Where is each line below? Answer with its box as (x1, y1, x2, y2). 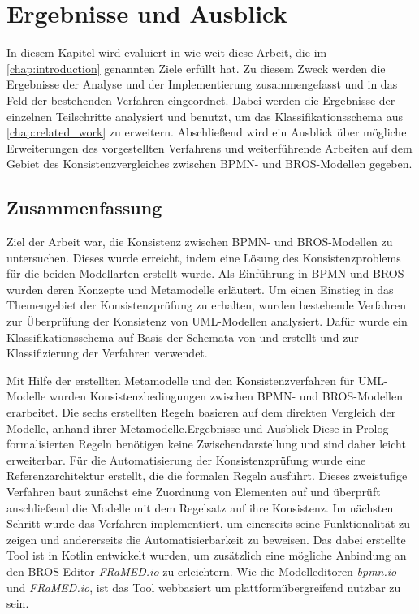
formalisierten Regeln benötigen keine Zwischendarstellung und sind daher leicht (6, 435, 406, 452)
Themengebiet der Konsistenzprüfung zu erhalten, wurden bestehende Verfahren (6, 296, 407, 313)
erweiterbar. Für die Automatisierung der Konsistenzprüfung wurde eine (6, 451, 366, 468)
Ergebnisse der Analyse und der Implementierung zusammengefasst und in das (6, 76, 398, 93)
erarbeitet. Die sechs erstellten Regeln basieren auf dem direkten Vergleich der (6, 404, 396, 421)
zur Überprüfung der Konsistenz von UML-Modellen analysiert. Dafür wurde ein (6, 313, 408, 330)
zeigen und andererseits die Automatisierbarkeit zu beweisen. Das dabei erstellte (6, 530, 406, 547)
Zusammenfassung (6, 195, 162, 220)
